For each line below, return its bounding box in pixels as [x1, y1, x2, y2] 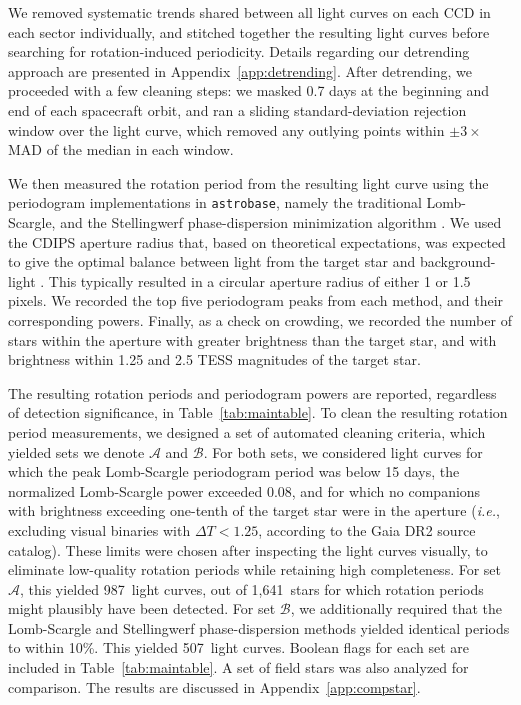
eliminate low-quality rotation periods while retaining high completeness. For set [8, 559, 502, 580]
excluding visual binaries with [8, 519, 191, 540]
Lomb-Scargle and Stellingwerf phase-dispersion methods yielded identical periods [8, 617, 510, 638]
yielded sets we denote [8, 441, 145, 462]
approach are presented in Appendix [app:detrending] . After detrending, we [8, 60, 472, 81]
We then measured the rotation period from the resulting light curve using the [8, 172, 489, 193]
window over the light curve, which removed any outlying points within [8, 119, 445, 140]
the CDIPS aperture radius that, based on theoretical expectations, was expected [8, 231, 506, 252]
